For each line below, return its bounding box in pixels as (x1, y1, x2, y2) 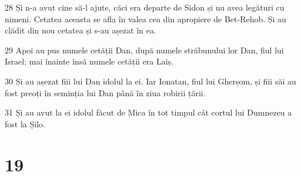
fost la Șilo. (5, 117, 45, 130)
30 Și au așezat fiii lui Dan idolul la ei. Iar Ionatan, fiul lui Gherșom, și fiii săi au (5, 75, 296, 87)
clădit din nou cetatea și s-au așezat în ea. (5, 24, 156, 36)
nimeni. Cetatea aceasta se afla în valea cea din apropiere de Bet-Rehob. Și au (5, 12, 286, 25)
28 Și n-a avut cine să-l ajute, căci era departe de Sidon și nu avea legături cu (5, 1, 285, 13)
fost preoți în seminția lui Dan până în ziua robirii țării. (5, 86, 206, 99)
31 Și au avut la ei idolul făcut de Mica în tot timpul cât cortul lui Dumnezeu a (5, 106, 292, 119)
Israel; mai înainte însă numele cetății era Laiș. (5, 55, 174, 67)
